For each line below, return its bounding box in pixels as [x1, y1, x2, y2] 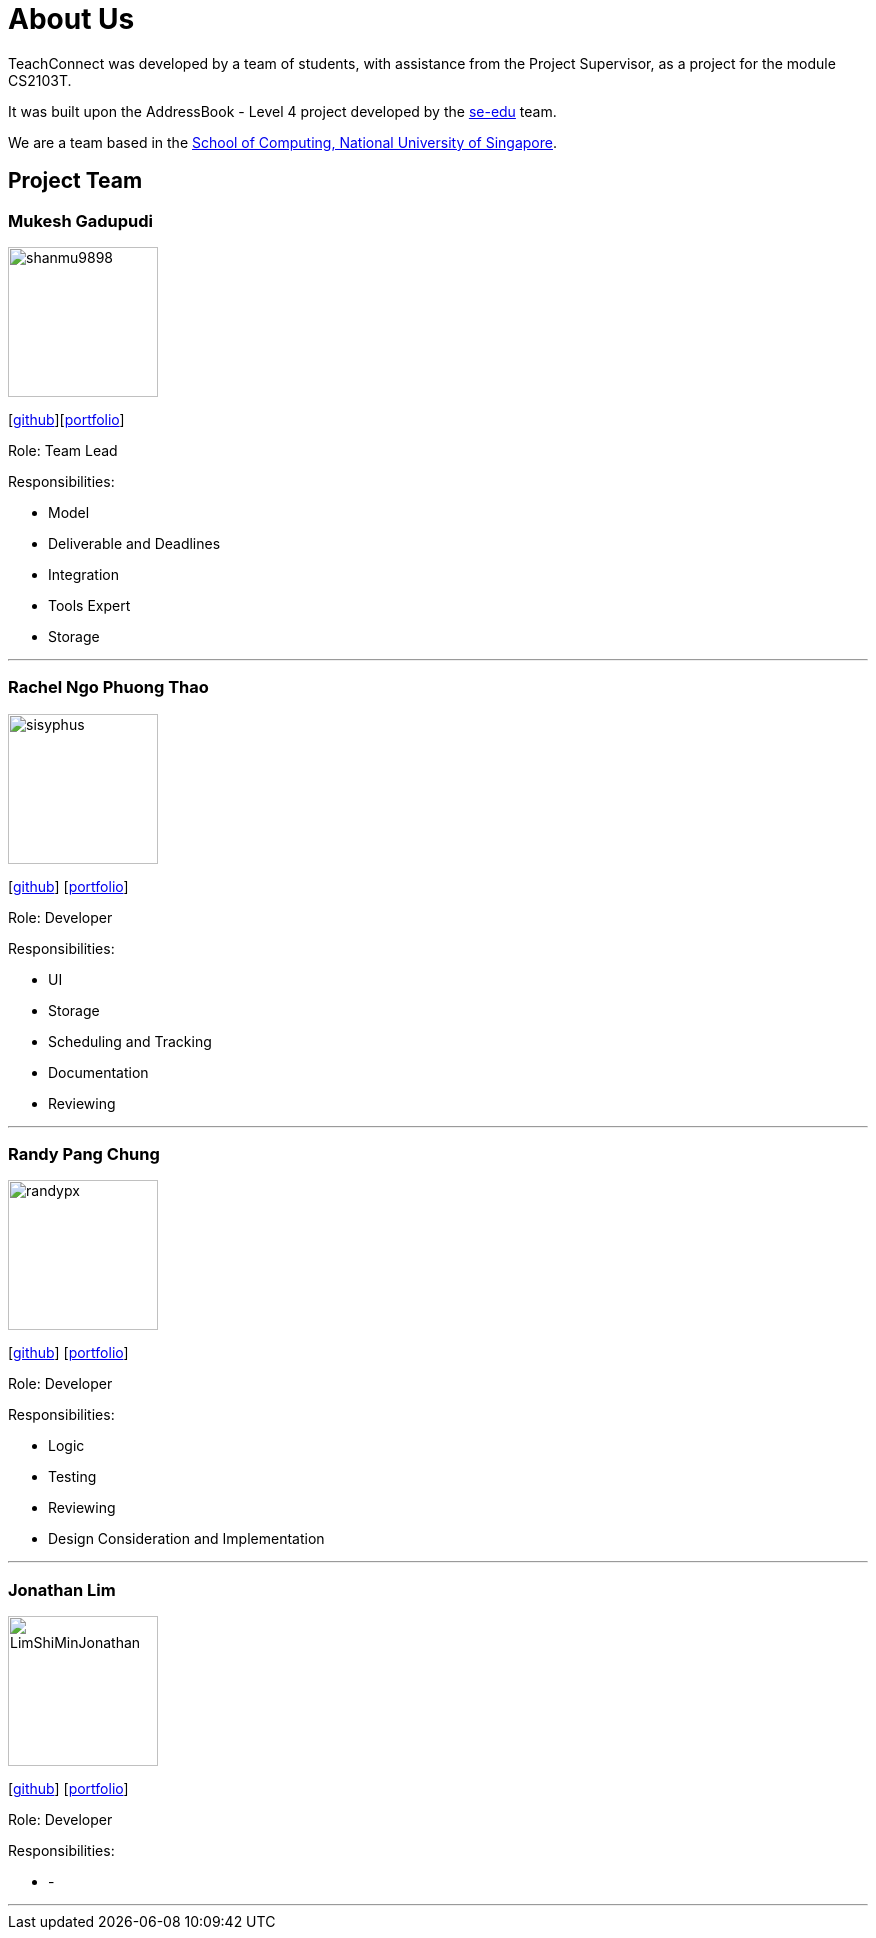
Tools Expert [48, 596, 131, 614]
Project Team [8, 168, 143, 194]
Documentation [48, 1063, 149, 1081]
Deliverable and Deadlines [48, 534, 221, 552]
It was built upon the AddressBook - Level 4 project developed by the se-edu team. [8, 102, 557, 120]
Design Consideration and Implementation [48, 1530, 325, 1548]
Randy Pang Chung [8, 1144, 160, 1165]
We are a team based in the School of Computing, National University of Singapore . [8, 133, 558, 151]
